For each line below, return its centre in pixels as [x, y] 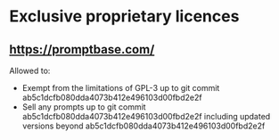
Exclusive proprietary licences [124, 16]
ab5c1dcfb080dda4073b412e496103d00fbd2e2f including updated [146, 116]
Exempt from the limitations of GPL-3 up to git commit [121, 88]
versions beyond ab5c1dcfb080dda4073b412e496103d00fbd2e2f [144, 126]
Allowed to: [30, 70]
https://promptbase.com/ [82, 49]
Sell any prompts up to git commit [84, 107]
